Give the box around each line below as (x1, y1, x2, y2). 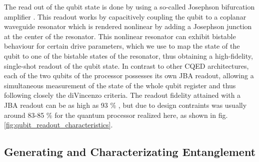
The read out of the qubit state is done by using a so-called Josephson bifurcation (4, 2, 255, 12)
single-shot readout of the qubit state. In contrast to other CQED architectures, (4, 60, 249, 71)
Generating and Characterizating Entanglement (4, 144, 256, 159)
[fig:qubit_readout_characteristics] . (4, 119, 113, 130)
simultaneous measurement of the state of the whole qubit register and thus (4, 80, 236, 90)
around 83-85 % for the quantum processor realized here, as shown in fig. (4, 109, 228, 120)
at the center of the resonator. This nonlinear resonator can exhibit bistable (4, 31, 236, 41)
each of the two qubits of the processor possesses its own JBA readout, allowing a (4, 70, 254, 81)
